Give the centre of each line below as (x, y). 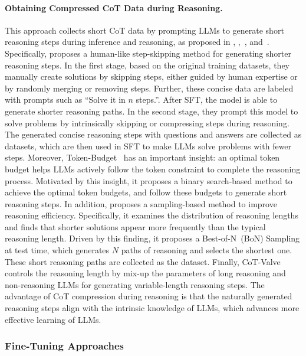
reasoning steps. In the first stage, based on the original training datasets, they (147, 65)
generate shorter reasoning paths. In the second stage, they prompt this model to (152, 111)
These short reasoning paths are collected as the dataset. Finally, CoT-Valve (143, 261)
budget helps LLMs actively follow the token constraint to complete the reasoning (153, 169)
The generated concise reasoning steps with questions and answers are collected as (153, 134)
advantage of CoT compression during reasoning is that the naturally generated (149, 296)
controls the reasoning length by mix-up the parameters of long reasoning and (145, 273)
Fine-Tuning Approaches (64, 346)
